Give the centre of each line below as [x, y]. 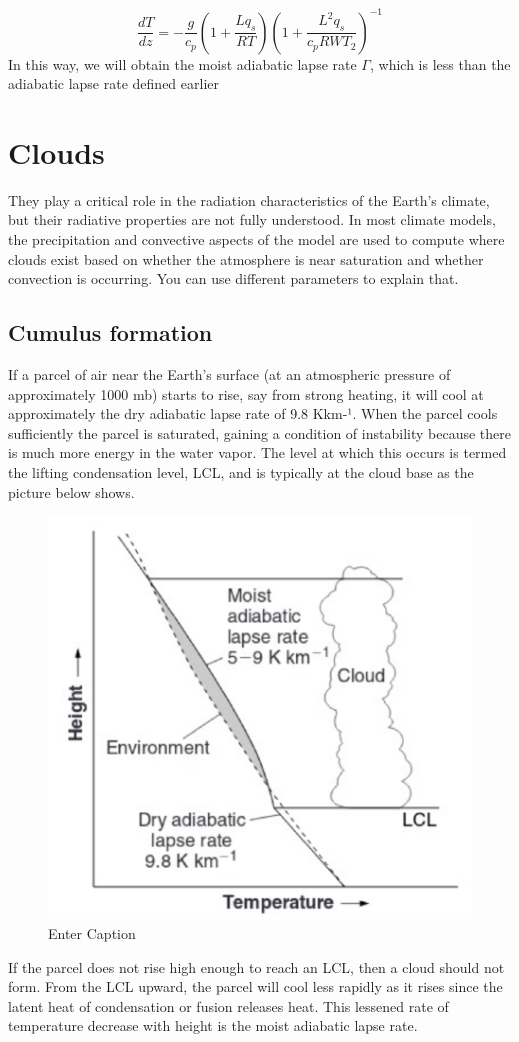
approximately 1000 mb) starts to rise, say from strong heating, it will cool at [246, 393]
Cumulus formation [110, 332]
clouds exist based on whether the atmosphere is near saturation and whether [246, 258]
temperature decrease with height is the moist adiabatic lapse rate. [213, 1025]
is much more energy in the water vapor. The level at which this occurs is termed [257, 452]
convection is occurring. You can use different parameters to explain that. [233, 278]
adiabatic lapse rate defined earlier [113, 83]
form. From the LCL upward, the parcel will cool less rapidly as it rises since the [255, 986]
